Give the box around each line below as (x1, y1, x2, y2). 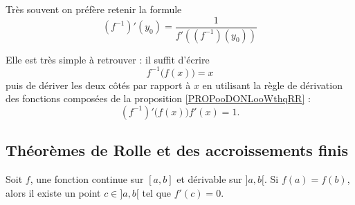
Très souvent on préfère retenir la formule (6, 2, 182, 16)
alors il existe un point (6, 185, 101, 199)
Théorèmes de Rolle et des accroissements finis (6, 139, 348, 161)
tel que (142, 185, 172, 199)
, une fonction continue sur (30, 171, 144, 186)
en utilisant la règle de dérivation (202, 77, 343, 92)
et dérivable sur (176, 171, 242, 186)
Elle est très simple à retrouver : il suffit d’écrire (6, 52, 210, 66)
